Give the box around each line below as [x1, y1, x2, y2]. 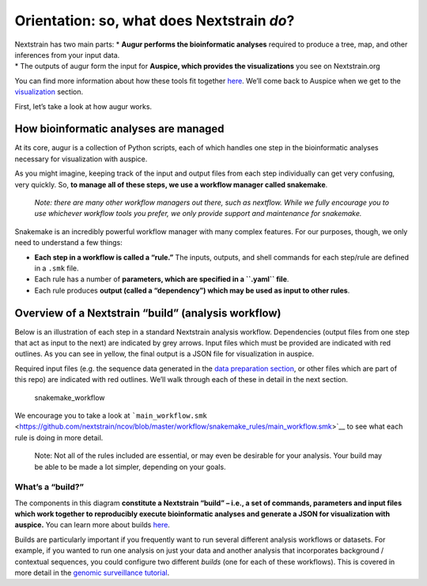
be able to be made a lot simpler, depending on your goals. [34, 462, 226, 471]
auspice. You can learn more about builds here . [14, 520, 170, 530]
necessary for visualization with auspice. [14, 154, 148, 164]
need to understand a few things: [14, 238, 123, 248]
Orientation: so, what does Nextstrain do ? [14, 12, 295, 29]
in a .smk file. [34, 263, 79, 273]
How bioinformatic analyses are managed [14, 123, 225, 136]
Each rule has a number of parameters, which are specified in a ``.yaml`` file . [34, 274, 289, 284]
